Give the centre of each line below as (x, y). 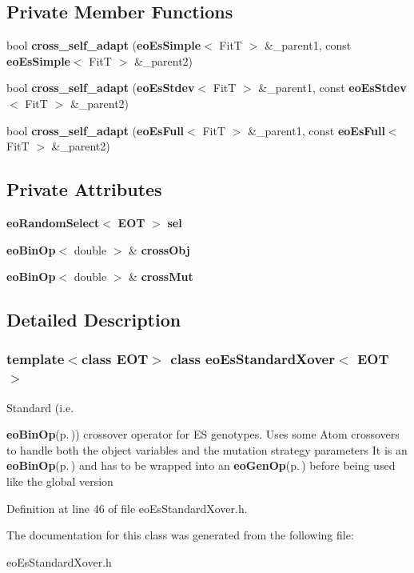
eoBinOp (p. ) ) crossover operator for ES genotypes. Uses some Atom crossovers (203, 434)
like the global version (60, 481)
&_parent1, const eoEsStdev (332, 88)
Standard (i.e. (40, 407)
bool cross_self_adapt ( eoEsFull (96, 130)
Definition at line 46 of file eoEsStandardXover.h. (127, 508)
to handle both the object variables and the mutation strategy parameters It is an (207, 449)
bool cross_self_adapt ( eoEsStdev (101, 88)
